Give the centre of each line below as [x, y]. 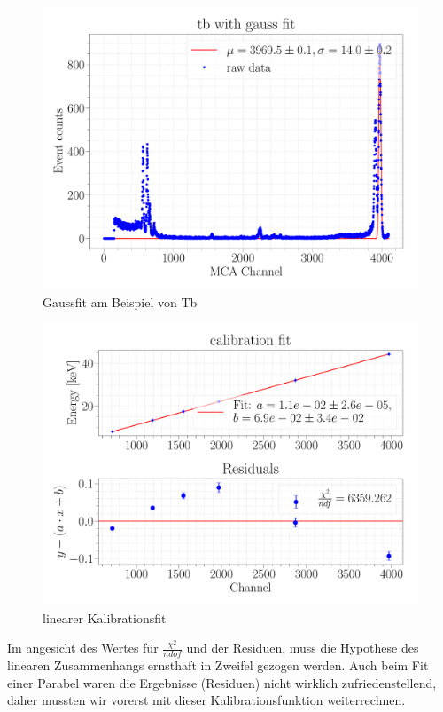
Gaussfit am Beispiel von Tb [120, 301]
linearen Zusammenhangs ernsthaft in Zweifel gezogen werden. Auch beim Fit [218, 665]
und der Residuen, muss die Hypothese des [303, 648]
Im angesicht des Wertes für [83, 648]
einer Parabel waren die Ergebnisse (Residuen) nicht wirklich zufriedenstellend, [222, 682]
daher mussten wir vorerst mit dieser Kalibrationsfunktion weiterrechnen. [206, 700]
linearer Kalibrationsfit [105, 617]
